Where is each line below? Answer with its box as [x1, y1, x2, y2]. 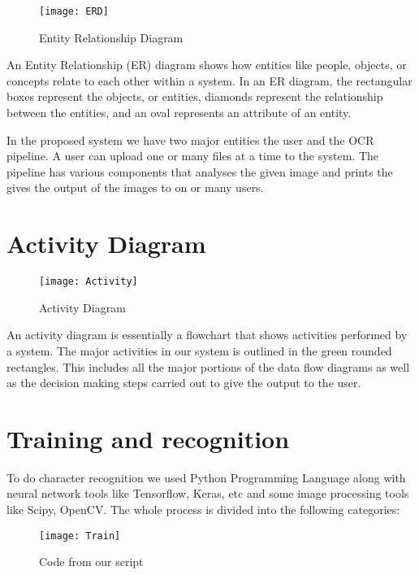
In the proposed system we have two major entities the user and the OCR [6, 131, 374, 148]
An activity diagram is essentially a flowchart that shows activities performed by [6, 326, 408, 343]
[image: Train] [39, 529, 121, 542]
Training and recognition [6, 421, 290, 455]
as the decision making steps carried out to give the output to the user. [6, 374, 361, 391]
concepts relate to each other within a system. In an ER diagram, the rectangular [6, 72, 413, 89]
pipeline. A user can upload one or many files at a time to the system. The [6, 147, 379, 164]
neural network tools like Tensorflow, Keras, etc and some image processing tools [6, 485, 409, 502]
